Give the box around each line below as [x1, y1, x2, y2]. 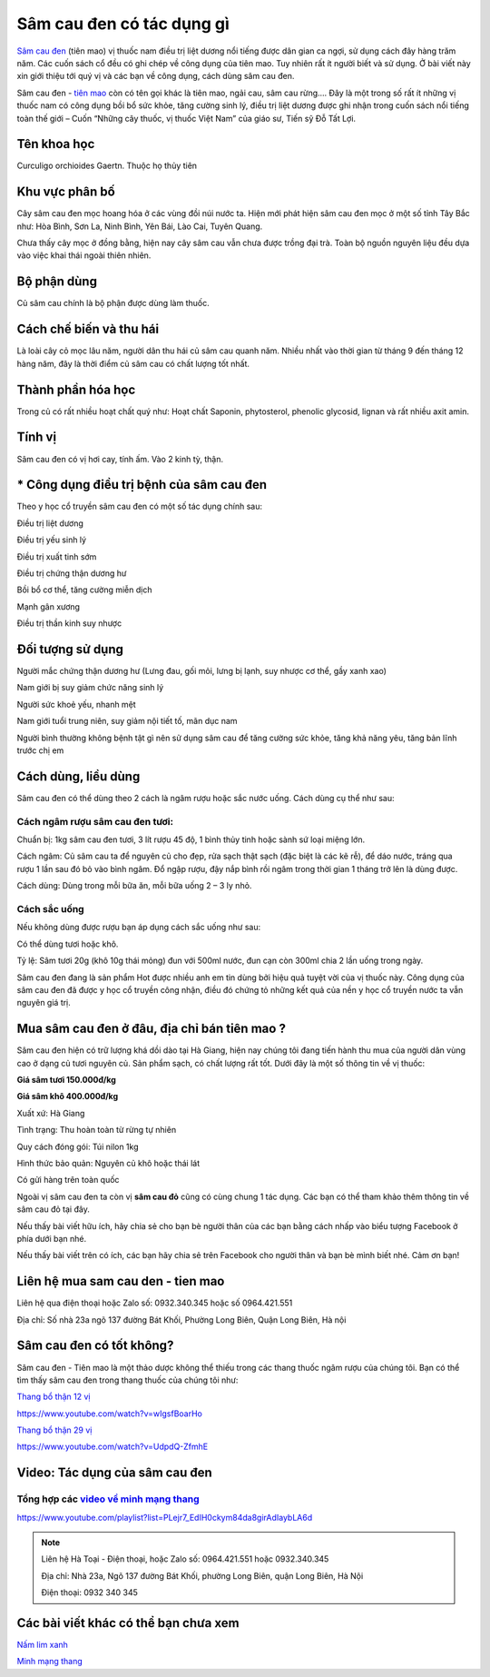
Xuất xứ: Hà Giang [16, 1107, 85, 1118]
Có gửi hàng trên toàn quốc [16, 1175, 120, 1186]
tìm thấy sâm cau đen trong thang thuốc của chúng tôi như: [16, 1374, 239, 1385]
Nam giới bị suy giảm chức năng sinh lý [16, 682, 164, 693]
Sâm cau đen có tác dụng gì [16, 14, 230, 34]
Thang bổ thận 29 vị [16, 1424, 93, 1435]
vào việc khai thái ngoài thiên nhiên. [16, 250, 152, 261]
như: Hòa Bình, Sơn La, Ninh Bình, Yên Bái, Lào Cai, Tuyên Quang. [16, 221, 263, 232]
